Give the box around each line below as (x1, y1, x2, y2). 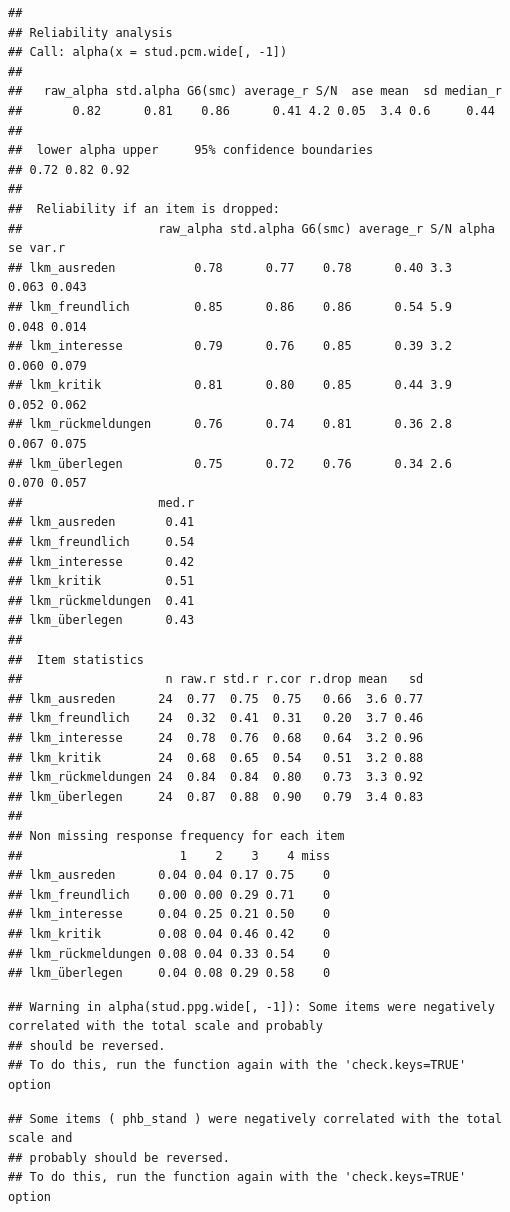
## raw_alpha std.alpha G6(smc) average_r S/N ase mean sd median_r (8, 84, 502, 99)
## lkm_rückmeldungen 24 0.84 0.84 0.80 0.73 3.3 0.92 (8, 770, 424, 785)
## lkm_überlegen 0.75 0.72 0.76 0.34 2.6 (8, 456, 452, 471)
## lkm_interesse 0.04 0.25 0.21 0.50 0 (8, 907, 331, 922)
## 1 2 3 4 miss (8, 848, 331, 863)
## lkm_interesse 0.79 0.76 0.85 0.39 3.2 (8, 339, 452, 354)
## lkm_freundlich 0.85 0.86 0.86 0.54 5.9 (8, 299, 452, 314)
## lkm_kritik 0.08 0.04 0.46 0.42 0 (8, 926, 331, 941)
